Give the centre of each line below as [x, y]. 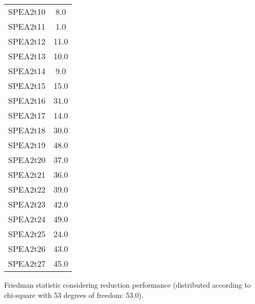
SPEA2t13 [27, 56]
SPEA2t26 [27, 249]
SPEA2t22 [27, 189]
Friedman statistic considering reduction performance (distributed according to [127, 285]
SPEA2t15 [27, 86]
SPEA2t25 [27, 234]
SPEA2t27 [27, 263]
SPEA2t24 [27, 219]
